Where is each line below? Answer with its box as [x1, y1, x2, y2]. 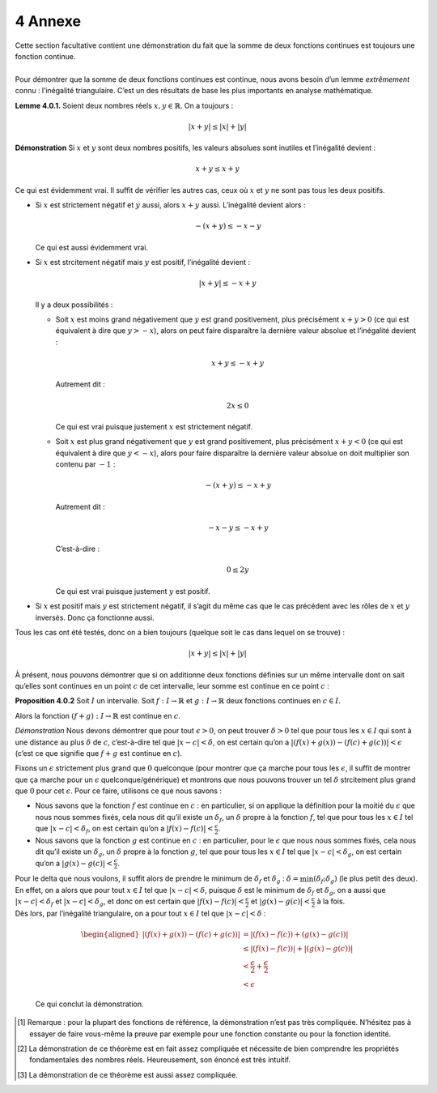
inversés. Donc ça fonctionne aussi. [35, 613, 155, 622]
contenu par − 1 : [55, 459, 116, 469]
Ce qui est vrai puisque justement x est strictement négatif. [55, 421, 252, 431]
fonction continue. [15, 51, 76, 61]
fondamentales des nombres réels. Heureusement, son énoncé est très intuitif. [29, 1055, 291, 1065]
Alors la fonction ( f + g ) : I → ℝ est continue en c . [15, 711, 181, 720]
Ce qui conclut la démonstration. [35, 999, 144, 1009]
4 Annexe [15, 12, 81, 30]
